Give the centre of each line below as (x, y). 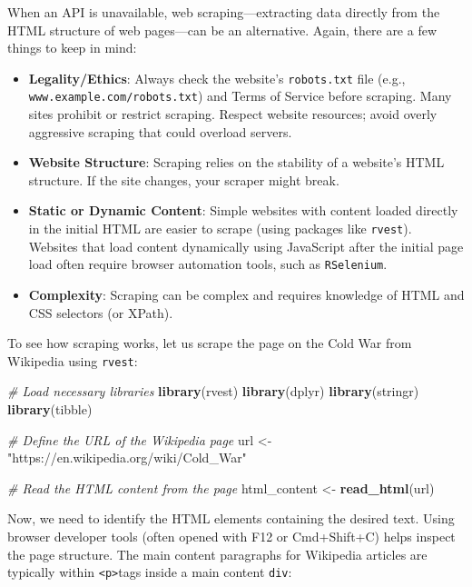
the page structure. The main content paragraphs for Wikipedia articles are (217, 554)
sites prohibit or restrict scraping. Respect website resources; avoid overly (233, 114)
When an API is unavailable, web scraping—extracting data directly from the (224, 12)
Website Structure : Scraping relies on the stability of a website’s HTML (236, 162)
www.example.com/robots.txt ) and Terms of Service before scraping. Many (240, 96)
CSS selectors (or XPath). (101, 312)
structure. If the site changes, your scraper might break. (184, 179)
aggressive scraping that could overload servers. (160, 131)
